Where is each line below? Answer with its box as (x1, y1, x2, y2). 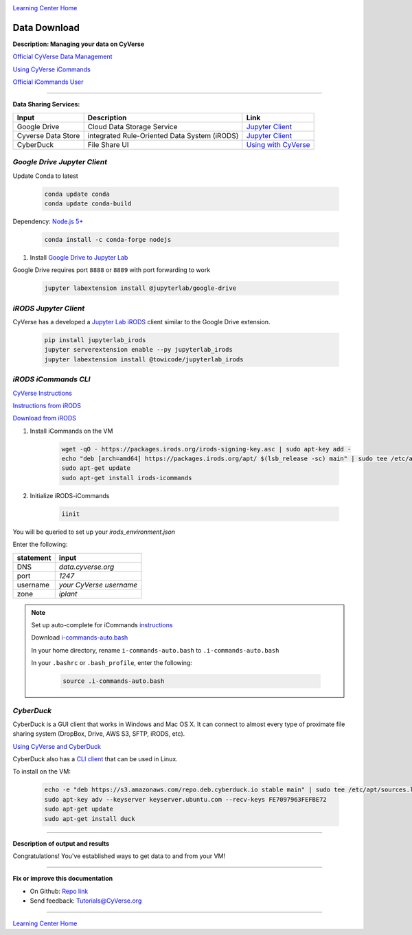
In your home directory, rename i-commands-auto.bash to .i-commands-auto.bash (31, 646, 279, 654)
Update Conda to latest (12, 172, 78, 180)
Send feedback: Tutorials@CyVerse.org (30, 897, 142, 905)
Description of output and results (12, 839, 110, 848)
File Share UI (87, 139, 130, 149)
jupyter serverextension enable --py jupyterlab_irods (44, 346, 233, 354)
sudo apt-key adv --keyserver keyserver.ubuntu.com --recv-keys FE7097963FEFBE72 (44, 796, 328, 803)
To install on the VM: (12, 767, 71, 776)
